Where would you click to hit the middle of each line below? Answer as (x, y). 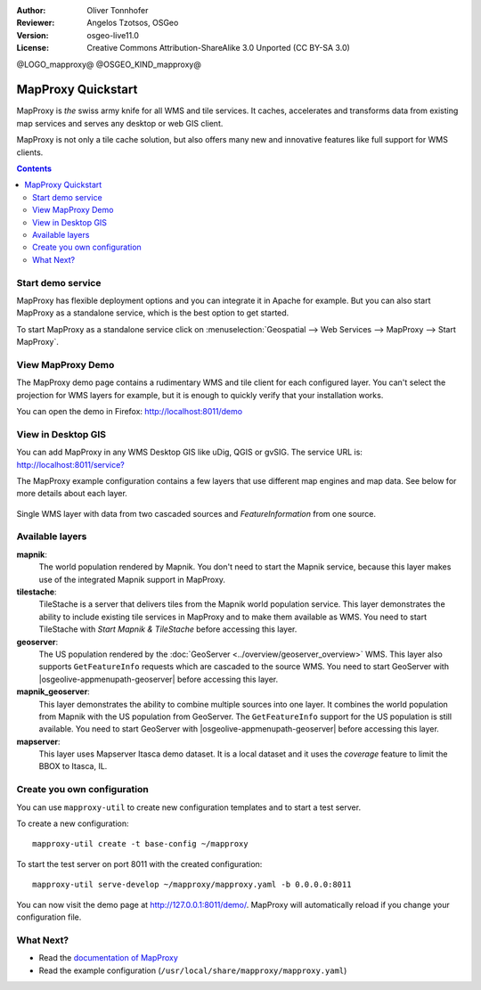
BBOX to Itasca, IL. (73, 766)
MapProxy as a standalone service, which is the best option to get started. (153, 313)
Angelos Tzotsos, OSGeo (133, 23)
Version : (33, 35)
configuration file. (49, 917)
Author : (31, 10)
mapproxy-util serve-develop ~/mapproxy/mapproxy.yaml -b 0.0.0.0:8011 (192, 885)
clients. (30, 152)
